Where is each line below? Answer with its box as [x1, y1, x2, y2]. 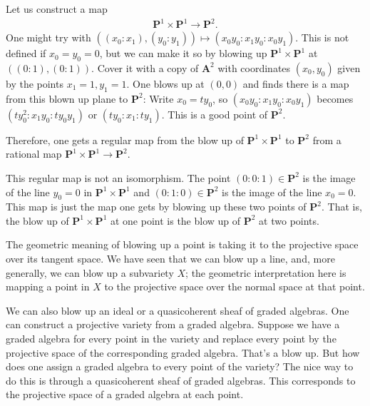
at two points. [259, 213, 319, 228]
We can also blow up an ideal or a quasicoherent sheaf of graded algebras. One [6, 303, 349, 318]
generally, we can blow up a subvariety [6, 265, 174, 280]
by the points [6, 76, 63, 91]
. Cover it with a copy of [91, 60, 199, 75]
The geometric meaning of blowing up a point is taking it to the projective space [6, 237, 359, 252]
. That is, [321, 199, 362, 214]
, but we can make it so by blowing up [99, 46, 267, 61]
